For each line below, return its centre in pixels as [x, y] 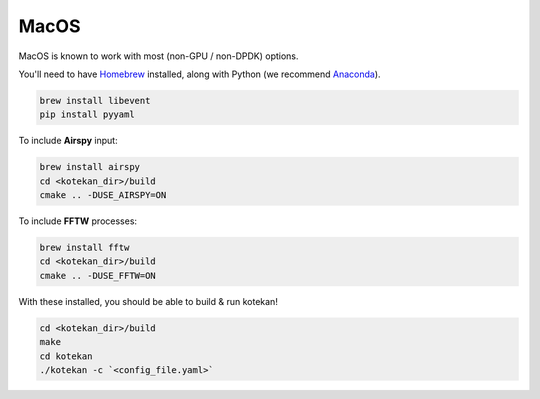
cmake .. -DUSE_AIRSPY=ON [103, 195]
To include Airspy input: [68, 141]
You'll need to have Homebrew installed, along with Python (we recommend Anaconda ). [199, 74]
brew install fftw [84, 248]
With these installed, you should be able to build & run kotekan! [148, 301]
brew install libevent [95, 100]
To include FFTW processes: [78, 221]
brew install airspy [89, 167]
